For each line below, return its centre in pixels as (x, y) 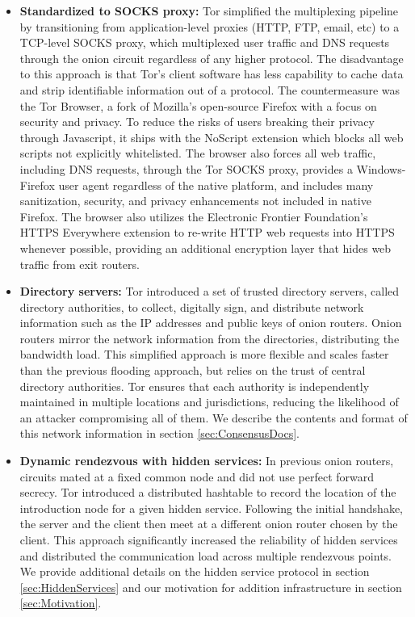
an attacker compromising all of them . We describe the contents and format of (214, 417)
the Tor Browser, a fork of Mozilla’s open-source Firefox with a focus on (198, 105)
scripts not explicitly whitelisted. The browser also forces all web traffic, (198, 153)
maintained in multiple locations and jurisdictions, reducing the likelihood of (209, 402)
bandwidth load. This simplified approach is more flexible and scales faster (204, 354)
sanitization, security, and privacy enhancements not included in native (195, 201)
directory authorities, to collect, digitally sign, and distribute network (192, 306)
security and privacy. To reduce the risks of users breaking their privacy (197, 122)
